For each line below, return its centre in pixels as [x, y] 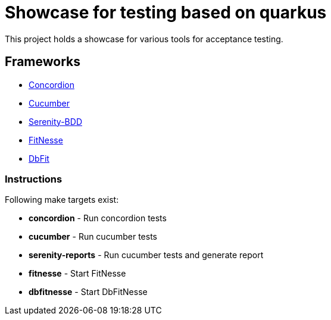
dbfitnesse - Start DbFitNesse [88, 292]
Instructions [34, 179]
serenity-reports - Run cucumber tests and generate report [146, 255]
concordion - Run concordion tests [98, 218]
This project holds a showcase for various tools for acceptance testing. [144, 39]
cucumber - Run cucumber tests [93, 237]
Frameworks [43, 62]
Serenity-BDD [55, 121]
